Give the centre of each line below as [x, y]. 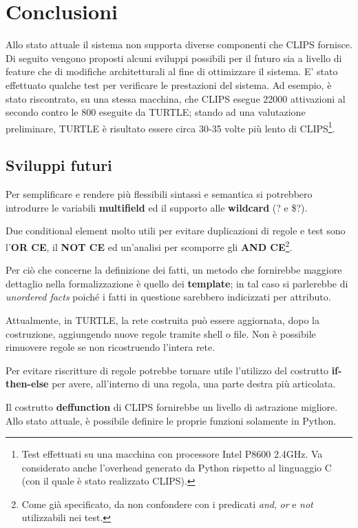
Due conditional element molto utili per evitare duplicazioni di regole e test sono [176, 231]
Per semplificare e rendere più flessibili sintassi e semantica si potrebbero [159, 194]
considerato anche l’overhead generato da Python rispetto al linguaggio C [177, 467]
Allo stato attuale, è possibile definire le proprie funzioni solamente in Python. [171, 420]
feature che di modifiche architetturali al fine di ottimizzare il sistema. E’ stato [172, 71]
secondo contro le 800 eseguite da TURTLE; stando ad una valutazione [156, 112]
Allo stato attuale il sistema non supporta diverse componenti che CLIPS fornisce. [179, 44]
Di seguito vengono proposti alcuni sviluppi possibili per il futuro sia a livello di [174, 58]
